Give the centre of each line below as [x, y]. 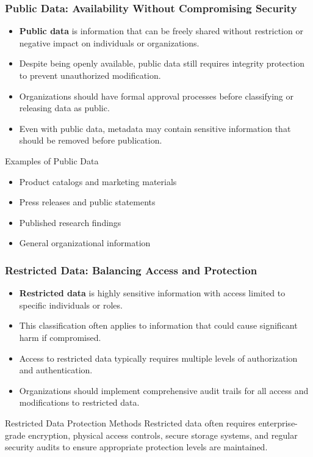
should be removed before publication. [91, 140]
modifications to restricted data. [79, 402]
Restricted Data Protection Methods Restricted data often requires [130, 422]
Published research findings [70, 222]
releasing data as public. [64, 108]
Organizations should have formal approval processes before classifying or [156, 96]
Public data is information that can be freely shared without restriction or [161, 31]
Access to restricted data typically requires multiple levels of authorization [158, 358]
